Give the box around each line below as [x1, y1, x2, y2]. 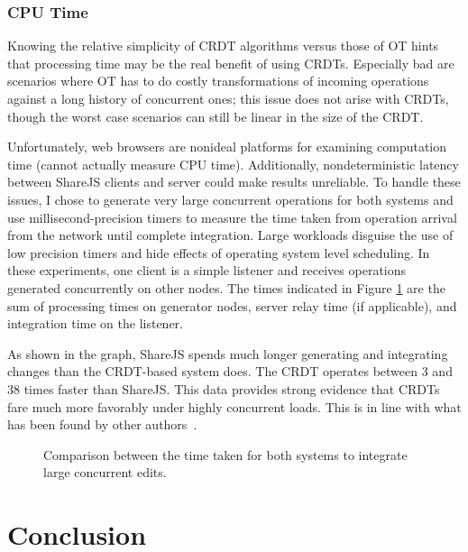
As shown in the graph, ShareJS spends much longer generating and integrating [7, 344, 448, 363]
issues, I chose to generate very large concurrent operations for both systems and [7, 189, 454, 208]
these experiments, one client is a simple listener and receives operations [7, 261, 407, 280]
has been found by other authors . [7, 415, 197, 434]
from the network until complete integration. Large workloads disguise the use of [7, 225, 454, 244]
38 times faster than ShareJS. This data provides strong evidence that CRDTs [7, 379, 440, 398]
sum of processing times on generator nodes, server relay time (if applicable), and [7, 296, 457, 315]
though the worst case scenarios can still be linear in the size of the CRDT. [7, 106, 424, 125]
